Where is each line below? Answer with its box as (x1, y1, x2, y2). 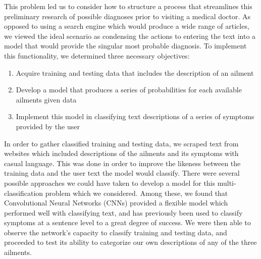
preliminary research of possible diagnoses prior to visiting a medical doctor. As (4, 11, 251, 21)
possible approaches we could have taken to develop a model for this (4, 177, 216, 188)
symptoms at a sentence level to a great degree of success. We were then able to (4, 217, 251, 228)
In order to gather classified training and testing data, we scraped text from (4, 138, 239, 148)
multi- (217, 177, 236, 188)
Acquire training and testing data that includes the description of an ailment (16, 67, 254, 78)
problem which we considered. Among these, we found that (45, 187, 228, 198)
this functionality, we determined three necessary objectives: (4, 50, 190, 61)
